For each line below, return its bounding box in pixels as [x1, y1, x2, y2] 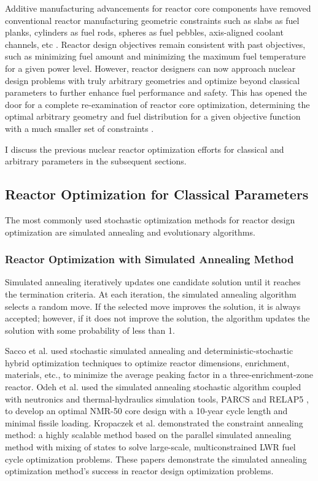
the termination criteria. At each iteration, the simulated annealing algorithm [5, 287, 297, 300]
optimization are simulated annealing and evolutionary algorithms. [5, 225, 255, 238]
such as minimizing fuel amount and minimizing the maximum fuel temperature [5, 50, 306, 63]
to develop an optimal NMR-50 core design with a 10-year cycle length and [5, 404, 288, 417]
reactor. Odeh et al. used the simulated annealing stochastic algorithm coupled [5, 380, 301, 393]
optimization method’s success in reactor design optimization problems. [5, 464, 274, 477]
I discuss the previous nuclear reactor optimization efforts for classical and [5, 142, 284, 155]
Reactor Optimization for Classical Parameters [5, 185, 309, 204]
